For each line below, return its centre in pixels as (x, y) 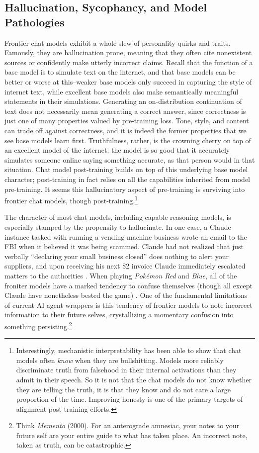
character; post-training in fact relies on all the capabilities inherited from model (127, 179)
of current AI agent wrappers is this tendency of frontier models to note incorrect (129, 305)
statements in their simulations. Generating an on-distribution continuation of (123, 101)
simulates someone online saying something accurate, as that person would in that (130, 159)
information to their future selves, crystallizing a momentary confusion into (119, 315)
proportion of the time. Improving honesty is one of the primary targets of (129, 399)
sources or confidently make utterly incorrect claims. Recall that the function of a (129, 62)
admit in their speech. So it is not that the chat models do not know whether (134, 379)
